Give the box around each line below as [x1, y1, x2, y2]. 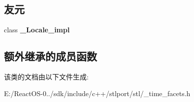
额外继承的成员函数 [4, 49, 97, 64]
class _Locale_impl [4, 25, 70, 35]
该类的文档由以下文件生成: [4, 72, 89, 81]
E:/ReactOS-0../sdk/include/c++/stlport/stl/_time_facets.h [4, 88, 191, 98]
